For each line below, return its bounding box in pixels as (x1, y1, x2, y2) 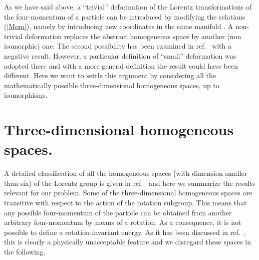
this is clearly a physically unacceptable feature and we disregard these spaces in (4, 236, 251, 247)
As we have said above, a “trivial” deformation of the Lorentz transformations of (4, 2, 252, 12)
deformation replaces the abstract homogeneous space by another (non (25, 31, 241, 41)
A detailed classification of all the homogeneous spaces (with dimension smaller (4, 168, 247, 178)
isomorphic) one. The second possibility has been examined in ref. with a (4, 41, 231, 51)
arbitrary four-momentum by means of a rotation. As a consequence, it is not (4, 217, 241, 227)
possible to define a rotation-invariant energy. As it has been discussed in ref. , (4, 226, 246, 237)
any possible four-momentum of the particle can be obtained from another (4, 207, 232, 217)
